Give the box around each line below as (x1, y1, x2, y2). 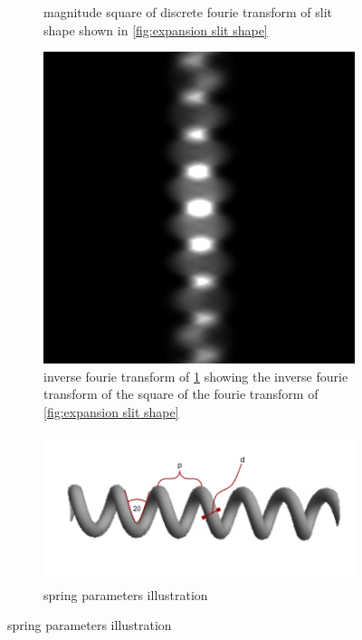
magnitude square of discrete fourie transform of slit (43, 3, 333, 21)
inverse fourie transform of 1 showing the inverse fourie (43, 366, 348, 385)
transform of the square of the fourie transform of (43, 384, 319, 403)
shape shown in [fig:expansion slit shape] (43, 20, 268, 39)
